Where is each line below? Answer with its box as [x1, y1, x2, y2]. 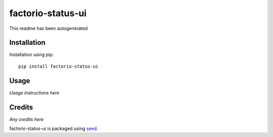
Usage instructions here [9, 89, 60, 96]
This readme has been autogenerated [9, 25, 88, 31]
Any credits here [9, 116, 44, 122]
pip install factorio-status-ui [18, 63, 99, 69]
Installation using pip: [9, 52, 54, 58]
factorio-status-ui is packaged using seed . [9, 125, 98, 131]
